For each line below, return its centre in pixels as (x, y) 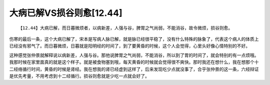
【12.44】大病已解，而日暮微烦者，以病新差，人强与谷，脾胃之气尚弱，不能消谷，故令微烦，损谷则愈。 (125, 28)
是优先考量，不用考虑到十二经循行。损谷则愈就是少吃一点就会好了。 (79, 76)
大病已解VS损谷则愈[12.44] (66, 13)
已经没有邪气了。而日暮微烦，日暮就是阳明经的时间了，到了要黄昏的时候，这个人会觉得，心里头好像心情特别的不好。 (129, 46)
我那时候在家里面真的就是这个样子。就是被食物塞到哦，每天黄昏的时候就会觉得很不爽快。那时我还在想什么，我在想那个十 (134, 62)
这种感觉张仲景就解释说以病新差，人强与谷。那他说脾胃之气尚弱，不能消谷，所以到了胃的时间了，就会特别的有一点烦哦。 (134, 55)
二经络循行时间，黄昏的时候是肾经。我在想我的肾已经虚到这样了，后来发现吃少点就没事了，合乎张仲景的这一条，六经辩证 (134, 69)
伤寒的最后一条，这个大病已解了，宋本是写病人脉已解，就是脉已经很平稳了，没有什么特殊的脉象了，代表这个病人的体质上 (134, 39)
